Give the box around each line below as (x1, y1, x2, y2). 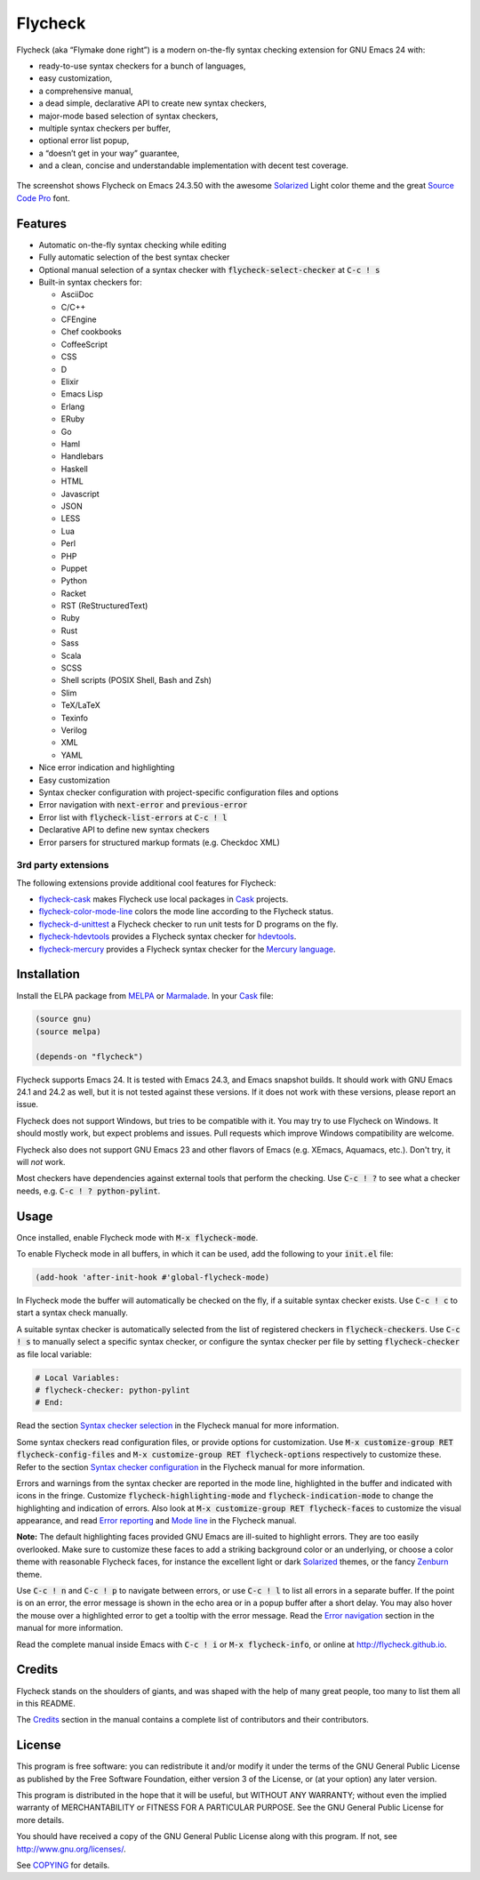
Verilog (60, 725, 88, 735)
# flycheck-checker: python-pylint (35, 1385, 190, 1395)
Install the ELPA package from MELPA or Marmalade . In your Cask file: (16, 990, 274, 1000)
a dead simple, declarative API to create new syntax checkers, (38, 98, 267, 108)
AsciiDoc (60, 289, 94, 300)
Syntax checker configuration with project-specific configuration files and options (38, 787, 340, 798)
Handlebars (60, 451, 104, 462)
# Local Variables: (35, 1372, 120, 1383)
